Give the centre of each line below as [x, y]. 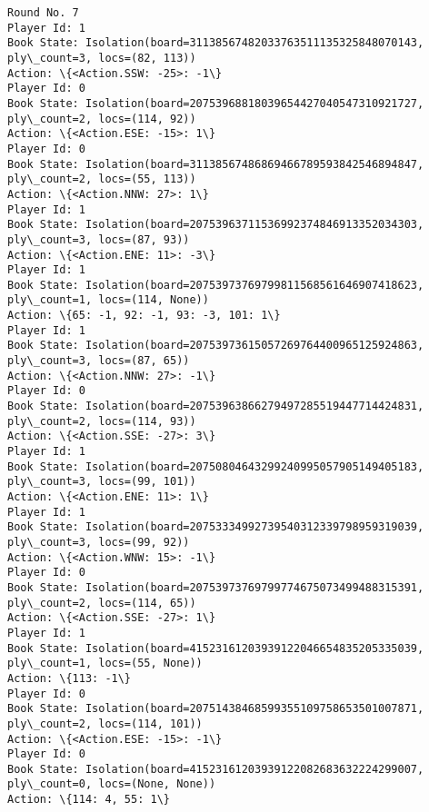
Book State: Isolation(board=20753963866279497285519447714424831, [216, 406]
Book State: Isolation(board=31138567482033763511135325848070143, [216, 43]
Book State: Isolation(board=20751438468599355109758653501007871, [216, 709]
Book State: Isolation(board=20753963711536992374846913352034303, [216, 225]
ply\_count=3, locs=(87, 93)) [99, 239]
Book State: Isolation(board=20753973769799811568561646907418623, [216, 285]
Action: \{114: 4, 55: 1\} [89, 800]
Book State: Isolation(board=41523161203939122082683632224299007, [216, 769]
